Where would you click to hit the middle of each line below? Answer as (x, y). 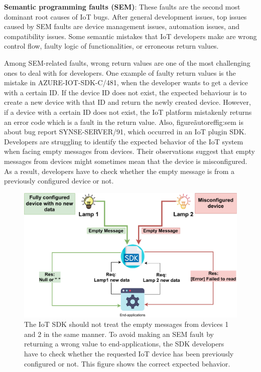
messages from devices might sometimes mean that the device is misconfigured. (126, 161)
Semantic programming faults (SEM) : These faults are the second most (122, 7)
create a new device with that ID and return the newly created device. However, (127, 102)
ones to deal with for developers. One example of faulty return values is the (120, 72)
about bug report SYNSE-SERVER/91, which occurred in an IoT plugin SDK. (125, 132)
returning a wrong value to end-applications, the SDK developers (124, 344)
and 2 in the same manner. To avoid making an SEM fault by (119, 334)
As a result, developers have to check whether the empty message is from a (119, 171)
